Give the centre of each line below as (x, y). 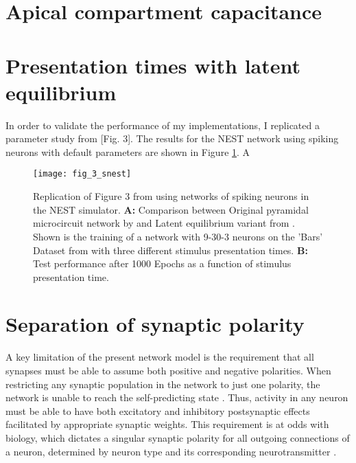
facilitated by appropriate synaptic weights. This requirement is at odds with (167, 424)
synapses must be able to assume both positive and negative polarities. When (168, 370)
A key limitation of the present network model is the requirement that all (160, 357)
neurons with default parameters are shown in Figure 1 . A (128, 151)
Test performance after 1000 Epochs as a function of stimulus (162, 263)
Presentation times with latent (153, 65)
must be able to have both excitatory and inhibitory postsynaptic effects (158, 410)
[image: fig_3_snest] (82, 174)
